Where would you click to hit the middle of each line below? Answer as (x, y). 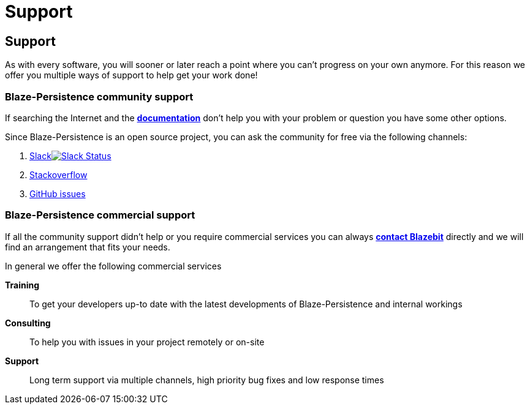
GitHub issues (58, 193)
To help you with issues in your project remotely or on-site (147, 342)
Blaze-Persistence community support (99, 96)
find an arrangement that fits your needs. (88, 247)
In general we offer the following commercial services (113, 266)
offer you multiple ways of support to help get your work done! (131, 75)
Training (22, 285)
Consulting (28, 323)
